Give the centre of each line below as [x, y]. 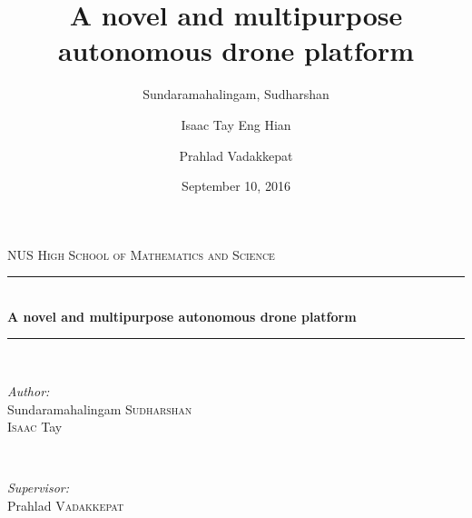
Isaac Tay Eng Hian [236, 124]
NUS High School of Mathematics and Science [141, 254]
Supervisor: [38, 488]
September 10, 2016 [236, 186]
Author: [29, 391]
